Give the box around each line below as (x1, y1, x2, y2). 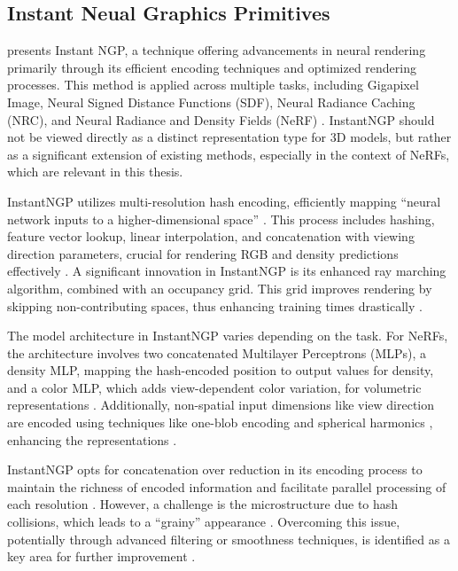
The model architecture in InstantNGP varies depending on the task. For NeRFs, (7, 326, 448, 345)
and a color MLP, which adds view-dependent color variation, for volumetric (7, 378, 422, 396)
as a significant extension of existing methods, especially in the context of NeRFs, (7, 145, 450, 163)
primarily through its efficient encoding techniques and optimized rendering (7, 58, 416, 76)
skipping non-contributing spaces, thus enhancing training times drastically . (7, 296, 423, 315)
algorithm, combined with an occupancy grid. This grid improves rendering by (7, 278, 432, 297)
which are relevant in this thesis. (7, 162, 183, 181)
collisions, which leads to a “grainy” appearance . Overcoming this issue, (7, 512, 400, 531)
